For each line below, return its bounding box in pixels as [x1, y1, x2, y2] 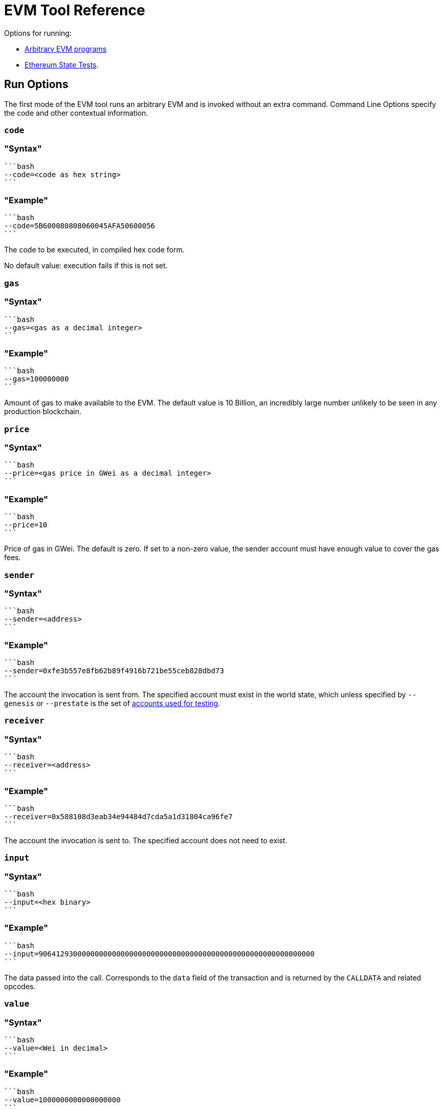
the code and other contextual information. [4, 108, 148, 117]
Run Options [4, 78, 69, 91]
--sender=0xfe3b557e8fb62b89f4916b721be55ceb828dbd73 [4, 667, 224, 675]
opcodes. [4, 981, 36, 991]
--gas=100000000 [4, 375, 69, 383]
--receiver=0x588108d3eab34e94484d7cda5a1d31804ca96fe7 [4, 812, 233, 821]
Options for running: [4, 28, 72, 37]
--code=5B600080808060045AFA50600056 [4, 222, 156, 230]
